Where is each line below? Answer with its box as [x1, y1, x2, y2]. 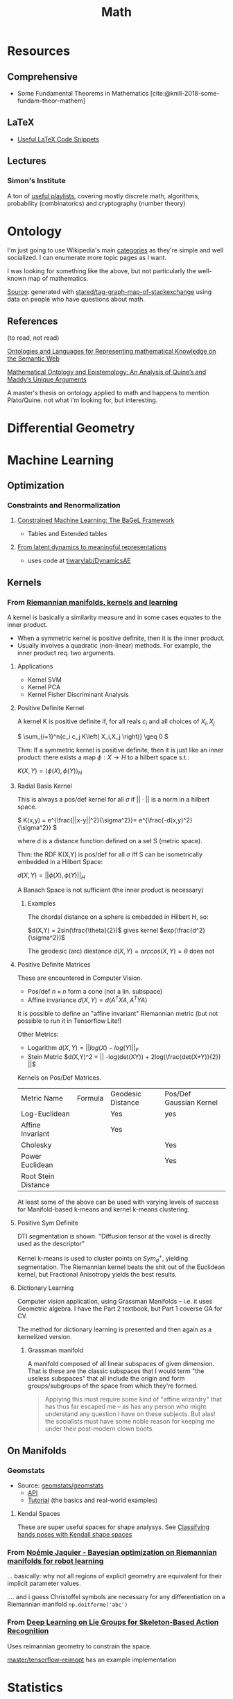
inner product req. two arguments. [17, 649, 116, 657]
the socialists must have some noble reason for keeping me [44, 1417, 215, 1426]
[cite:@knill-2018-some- [150, 89, 220, 97]
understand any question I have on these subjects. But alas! [44, 1410, 216, 1418]
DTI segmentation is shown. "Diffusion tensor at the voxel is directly [17, 1232, 212, 1240]
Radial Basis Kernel [17, 782, 73, 790]
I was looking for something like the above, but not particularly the [7, 267, 196, 275]
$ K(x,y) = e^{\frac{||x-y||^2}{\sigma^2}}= [17, 816, 137, 824]
